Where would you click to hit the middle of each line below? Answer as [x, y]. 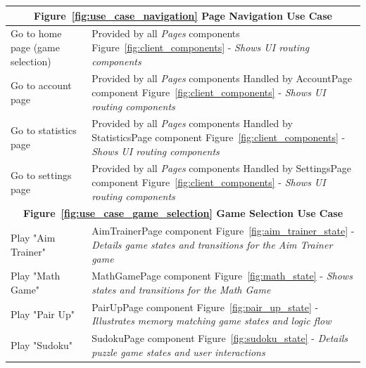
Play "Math [36, 276]
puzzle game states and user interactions [178, 351]
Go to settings [41, 175]
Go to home [36, 33]
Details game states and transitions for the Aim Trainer [212, 244]
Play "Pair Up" [43, 314]
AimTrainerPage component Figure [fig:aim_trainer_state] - [223, 231]
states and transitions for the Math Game [181, 289]
